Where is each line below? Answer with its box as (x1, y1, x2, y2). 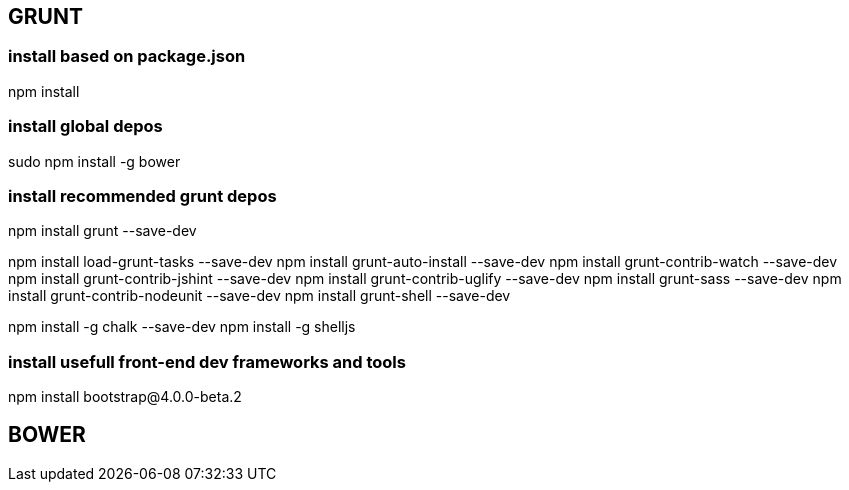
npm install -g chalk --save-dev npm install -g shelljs (8, 318, 356, 336)
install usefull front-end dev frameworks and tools (8, 351, 406, 372)
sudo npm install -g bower (8, 152, 181, 170)
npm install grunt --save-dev (8, 222, 197, 240)
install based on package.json (8, 46, 246, 67)
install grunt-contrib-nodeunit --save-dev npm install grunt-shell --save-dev (8, 287, 511, 305)
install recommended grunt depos (8, 185, 277, 206)
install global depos (8, 116, 163, 137)
